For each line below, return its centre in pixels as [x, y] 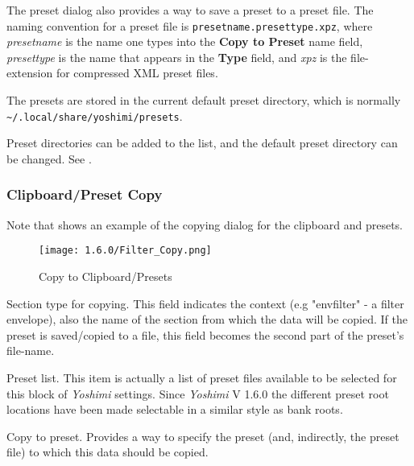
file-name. [31, 351]
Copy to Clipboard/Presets [106, 276]
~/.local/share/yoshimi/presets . [95, 115]
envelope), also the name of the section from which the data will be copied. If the [207, 319]
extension [30, 73]
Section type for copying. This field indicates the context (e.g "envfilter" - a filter [205, 303]
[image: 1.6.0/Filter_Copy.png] [125, 251]
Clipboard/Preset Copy [85, 194]
